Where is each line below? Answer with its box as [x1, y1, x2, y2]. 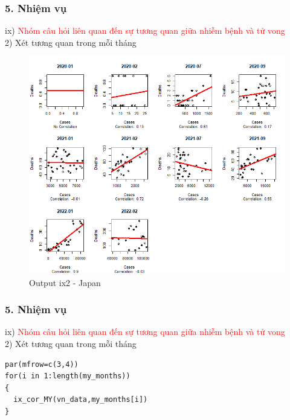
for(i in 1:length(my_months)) [5, 372, 130, 381]
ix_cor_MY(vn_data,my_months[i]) [13, 395, 148, 404]
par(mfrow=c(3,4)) [5, 360, 79, 369]
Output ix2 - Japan [29, 276, 101, 288]
